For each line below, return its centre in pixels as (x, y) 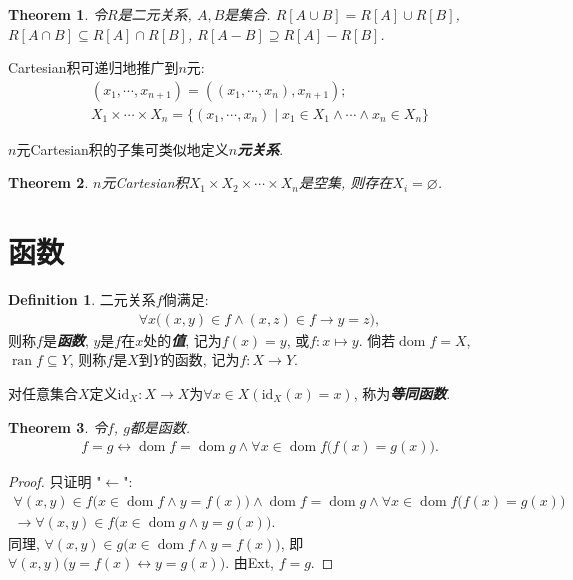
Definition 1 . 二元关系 (82, 299)
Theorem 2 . (48, 182)
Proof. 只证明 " (55, 481)
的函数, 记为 (200, 359)
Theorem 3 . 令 (57, 426)
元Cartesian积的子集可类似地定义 (122, 148)
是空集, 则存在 (346, 182)
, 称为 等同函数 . (402, 392)
